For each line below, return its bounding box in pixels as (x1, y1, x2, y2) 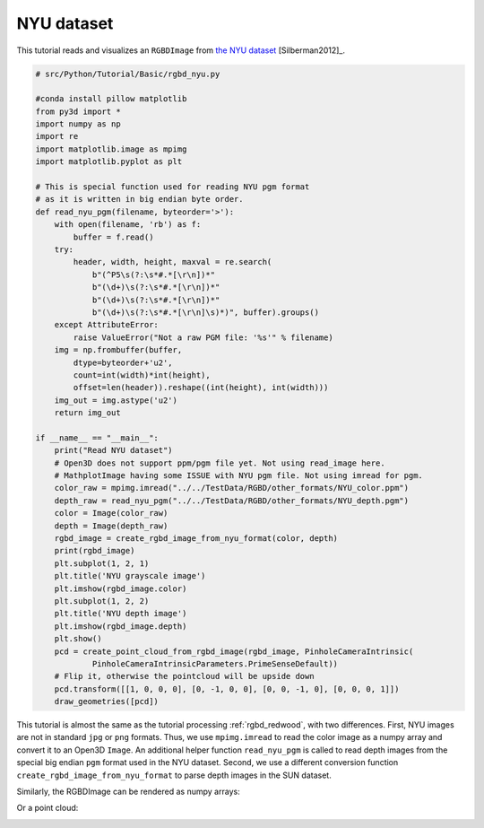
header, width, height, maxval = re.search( (73, 257, 272, 267)
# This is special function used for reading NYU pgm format (35, 182, 310, 192)
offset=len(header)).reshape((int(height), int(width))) (73, 382, 329, 393)
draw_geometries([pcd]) (54, 696, 159, 707)
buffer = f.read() (73, 231, 154, 242)
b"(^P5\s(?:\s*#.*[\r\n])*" (91, 269, 215, 280)
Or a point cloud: (16, 803, 79, 814)
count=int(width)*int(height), (73, 370, 211, 380)
